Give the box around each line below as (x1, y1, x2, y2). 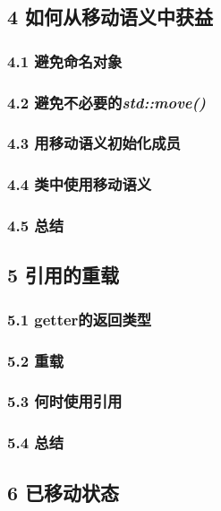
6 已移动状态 (7, 478, 120, 506)
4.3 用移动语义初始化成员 (7, 132, 181, 154)
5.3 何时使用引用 (7, 390, 123, 412)
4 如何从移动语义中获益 (7, 3, 214, 30)
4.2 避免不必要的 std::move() (7, 91, 207, 113)
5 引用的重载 (7, 261, 120, 289)
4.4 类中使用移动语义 (7, 173, 152, 195)
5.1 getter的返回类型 (7, 307, 152, 330)
